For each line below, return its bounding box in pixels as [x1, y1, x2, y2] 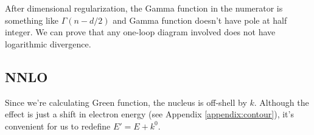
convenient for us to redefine [5, 119, 111, 132]
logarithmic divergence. [5, 37, 91, 50]
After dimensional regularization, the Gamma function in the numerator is [5, 2, 283, 14]
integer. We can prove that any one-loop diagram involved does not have [5, 26, 276, 38]
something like [5, 13, 58, 26]
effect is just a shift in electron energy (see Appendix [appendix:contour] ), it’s [5, 108, 294, 120]
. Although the [254, 95, 309, 108]
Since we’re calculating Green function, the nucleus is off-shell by [5, 95, 247, 108]
